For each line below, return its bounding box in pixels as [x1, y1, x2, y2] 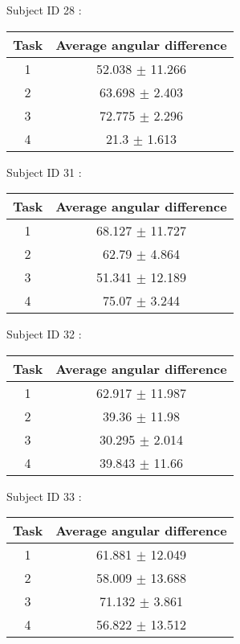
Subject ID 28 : [6, 2, 82, 18]
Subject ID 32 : [6, 326, 82, 343]
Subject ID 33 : [6, 487, 82, 504]
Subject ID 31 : [6, 163, 82, 180]
